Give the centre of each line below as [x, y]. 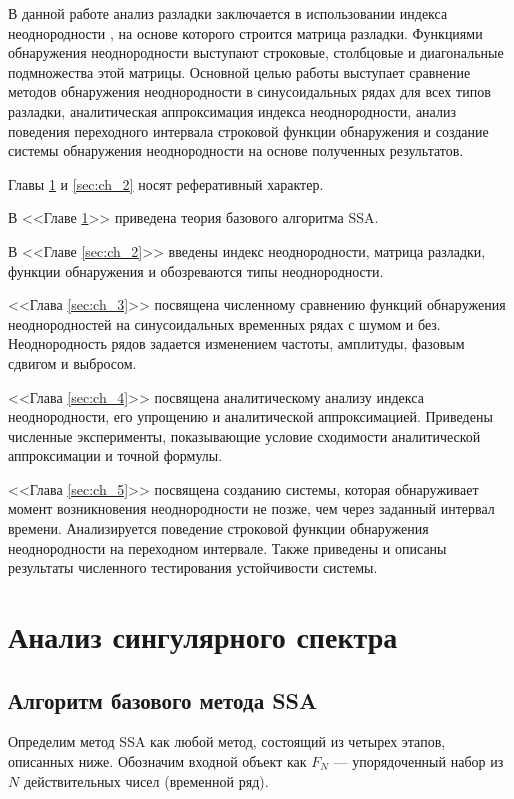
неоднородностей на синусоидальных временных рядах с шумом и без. [224, 323]
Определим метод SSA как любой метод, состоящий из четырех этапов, [227, 741]
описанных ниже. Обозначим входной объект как [157, 761]
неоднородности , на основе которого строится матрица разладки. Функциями [245, 32]
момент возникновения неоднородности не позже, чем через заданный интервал [251, 508]
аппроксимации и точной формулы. [115, 455]
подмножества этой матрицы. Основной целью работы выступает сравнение [239, 71]
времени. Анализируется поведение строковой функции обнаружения [218, 528]
